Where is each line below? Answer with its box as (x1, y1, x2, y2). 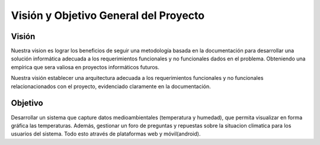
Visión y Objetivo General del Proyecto (11, 9, 204, 22)
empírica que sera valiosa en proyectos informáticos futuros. (11, 63, 160, 70)
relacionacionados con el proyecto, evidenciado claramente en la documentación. (11, 83, 211, 90)
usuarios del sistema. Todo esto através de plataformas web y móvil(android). (11, 130, 201, 137)
